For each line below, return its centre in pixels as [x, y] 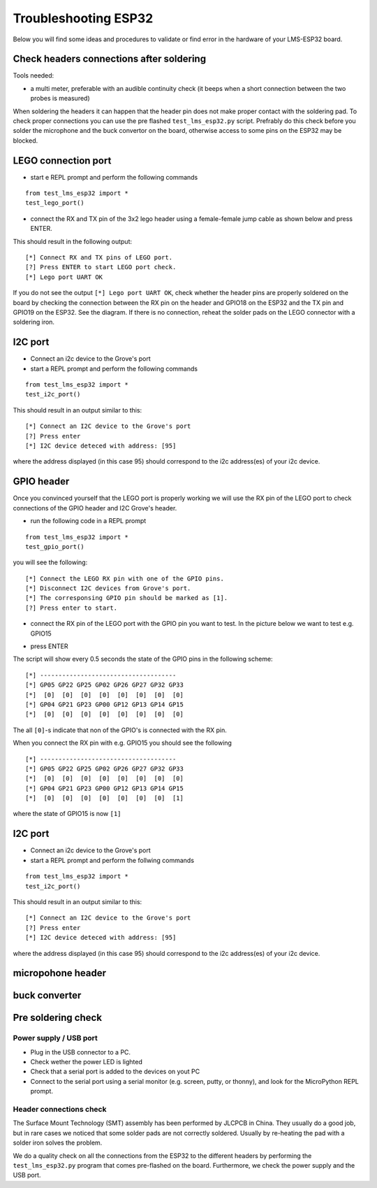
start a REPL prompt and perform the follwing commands [112, 860]
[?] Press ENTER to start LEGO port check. [101, 267]
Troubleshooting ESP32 [83, 18]
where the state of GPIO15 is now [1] [67, 814]
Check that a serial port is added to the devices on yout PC [115, 1072]
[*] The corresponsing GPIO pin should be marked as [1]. [127, 598]
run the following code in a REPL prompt [88, 521]
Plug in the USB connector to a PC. [81, 1052]
